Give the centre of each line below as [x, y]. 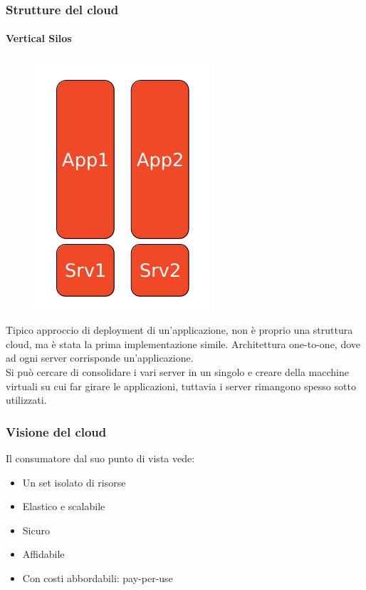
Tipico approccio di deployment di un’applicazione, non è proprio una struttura [179, 330]
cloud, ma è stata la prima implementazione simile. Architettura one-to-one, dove [183, 344]
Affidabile [43, 554]
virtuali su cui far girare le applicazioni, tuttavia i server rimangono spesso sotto [181, 386]
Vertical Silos [39, 38]
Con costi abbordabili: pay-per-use [98, 578]
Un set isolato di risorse [74, 482]
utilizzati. [26, 400]
